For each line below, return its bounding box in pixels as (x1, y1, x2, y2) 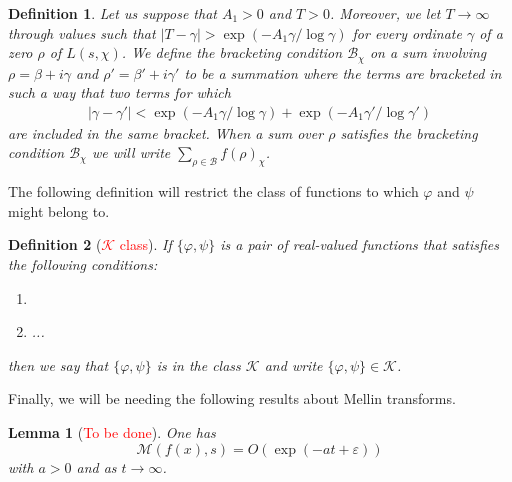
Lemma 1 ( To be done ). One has (8, 422, 216, 442)
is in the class (156, 354, 241, 375)
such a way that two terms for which (8, 82, 231, 103)
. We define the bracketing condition (121, 42, 343, 63)
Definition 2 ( (8, 234, 102, 255)
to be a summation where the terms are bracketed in (184, 62, 502, 83)
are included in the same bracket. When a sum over (8, 122, 324, 143)
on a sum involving (369, 42, 487, 63)
